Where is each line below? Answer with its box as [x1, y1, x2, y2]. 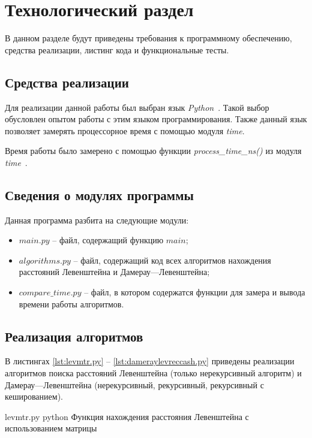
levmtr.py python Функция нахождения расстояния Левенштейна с [5, 410, 249, 422]
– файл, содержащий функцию [52, 234, 164, 246]
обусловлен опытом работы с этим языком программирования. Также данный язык [5, 113, 307, 125]
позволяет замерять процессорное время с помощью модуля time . [5, 124, 245, 137]
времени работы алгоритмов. [19, 297, 124, 310]
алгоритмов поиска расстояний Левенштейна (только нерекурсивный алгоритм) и [5, 367, 302, 379]
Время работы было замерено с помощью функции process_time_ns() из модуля [5, 144, 302, 157]
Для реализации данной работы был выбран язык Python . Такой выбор [5, 101, 269, 113]
